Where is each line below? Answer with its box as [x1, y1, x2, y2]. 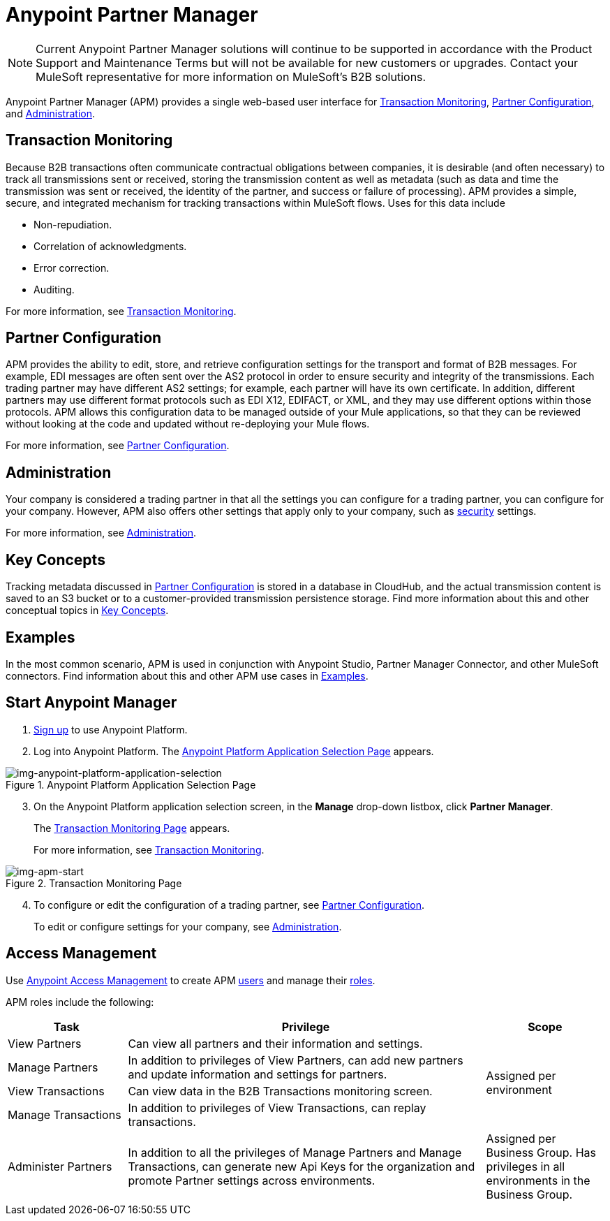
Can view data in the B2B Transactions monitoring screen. [128, 1083, 433, 1098]
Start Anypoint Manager [6, 694, 177, 712]
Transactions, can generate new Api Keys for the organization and [128, 1159, 475, 1174]
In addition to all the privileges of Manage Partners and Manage [128, 1145, 462, 1160]
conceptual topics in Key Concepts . [6, 604, 169, 617]
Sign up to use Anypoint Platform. [34, 723, 188, 736]
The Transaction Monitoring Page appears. [34, 821, 230, 834]
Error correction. [34, 261, 110, 274]
